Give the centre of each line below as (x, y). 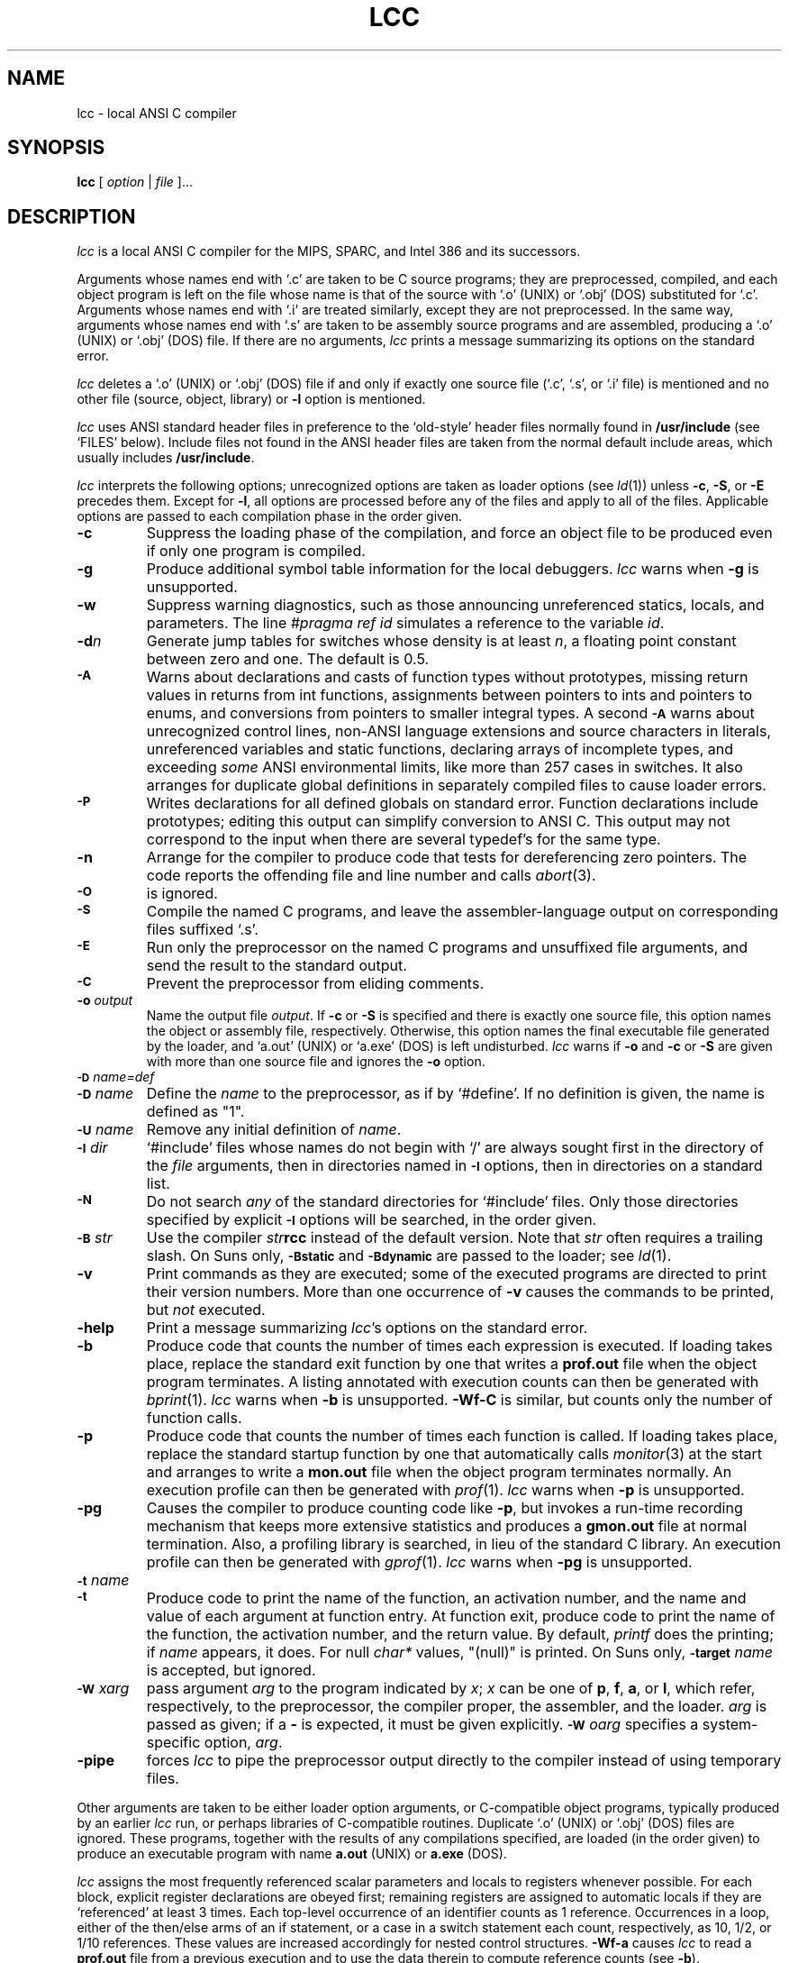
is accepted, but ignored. (231, 1671)
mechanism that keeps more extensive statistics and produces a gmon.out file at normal (447, 1526)
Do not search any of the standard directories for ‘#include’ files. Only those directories (442, 1202)
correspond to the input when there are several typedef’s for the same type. (404, 840)
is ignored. (182, 894)
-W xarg (103, 1689)
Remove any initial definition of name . (274, 1130)
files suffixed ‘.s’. (202, 930)
